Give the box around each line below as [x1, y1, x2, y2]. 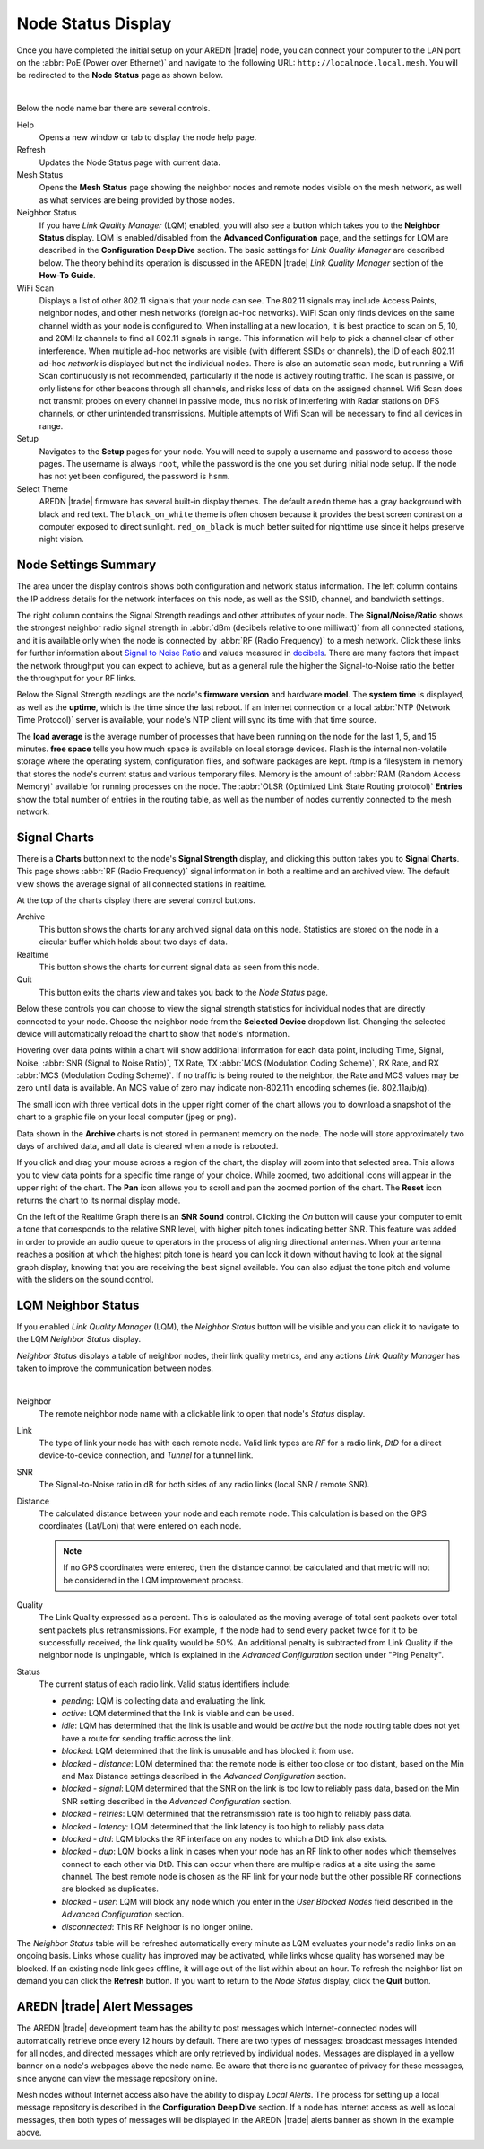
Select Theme [16, 483, 69, 494]
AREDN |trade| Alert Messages [16, 1999, 193, 2014]
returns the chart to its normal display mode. [16, 1195, 181, 1206]
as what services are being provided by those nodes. [39, 194, 235, 206]
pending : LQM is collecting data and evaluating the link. [61, 1695, 266, 1706]
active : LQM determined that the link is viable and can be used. [61, 1708, 295, 1719]
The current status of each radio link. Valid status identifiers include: [39, 1679, 291, 1689]
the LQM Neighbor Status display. [16, 1334, 142, 1345]
